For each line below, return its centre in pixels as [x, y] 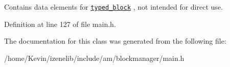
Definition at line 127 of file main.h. [60, 24]
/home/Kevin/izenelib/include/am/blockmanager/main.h [94, 58]
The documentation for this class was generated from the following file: [115, 41]
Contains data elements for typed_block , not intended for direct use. [113, 7]
